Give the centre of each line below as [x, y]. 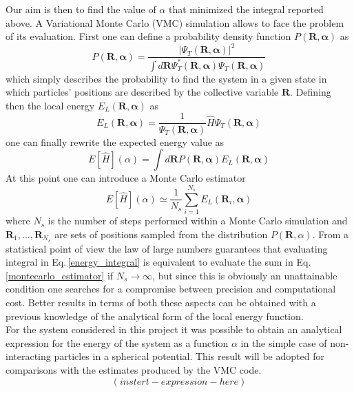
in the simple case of [284, 342]
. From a [330, 234]
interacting [28, 356]
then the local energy [50, 105]
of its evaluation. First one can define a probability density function [148, 36]
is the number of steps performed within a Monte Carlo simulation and [198, 221]
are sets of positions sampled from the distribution [161, 234]
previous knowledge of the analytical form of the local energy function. [155, 316]
